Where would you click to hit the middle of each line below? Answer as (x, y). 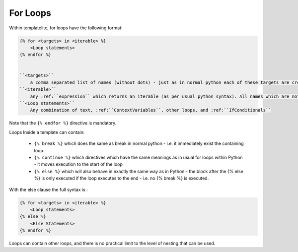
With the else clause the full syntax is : (48, 189)
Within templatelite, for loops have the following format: (66, 28)
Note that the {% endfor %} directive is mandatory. (63, 123)
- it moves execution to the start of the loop (78, 164)
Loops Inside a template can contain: (47, 132)
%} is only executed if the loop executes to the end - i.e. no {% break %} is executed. (121, 178)
